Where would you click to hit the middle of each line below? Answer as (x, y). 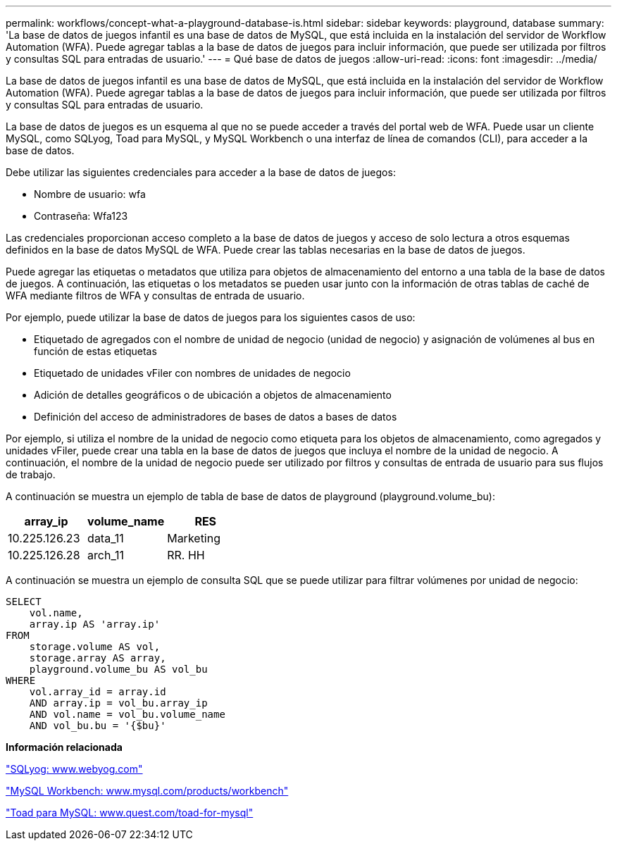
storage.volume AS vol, (95, 647)
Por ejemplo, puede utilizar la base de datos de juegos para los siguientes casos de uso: (211, 317)
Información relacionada (64, 747)
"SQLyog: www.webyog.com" (74, 769)
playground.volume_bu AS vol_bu (118, 669)
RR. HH (186, 555)
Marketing (194, 538)
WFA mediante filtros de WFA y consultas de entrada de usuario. (155, 296)
